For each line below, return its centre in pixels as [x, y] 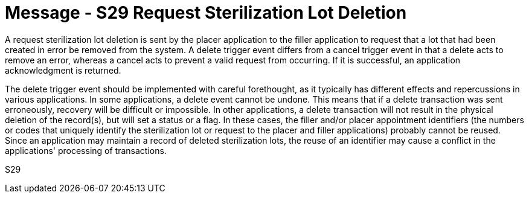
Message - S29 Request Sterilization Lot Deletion [206, 13]
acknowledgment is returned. [63, 70]
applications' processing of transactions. [86, 150]
